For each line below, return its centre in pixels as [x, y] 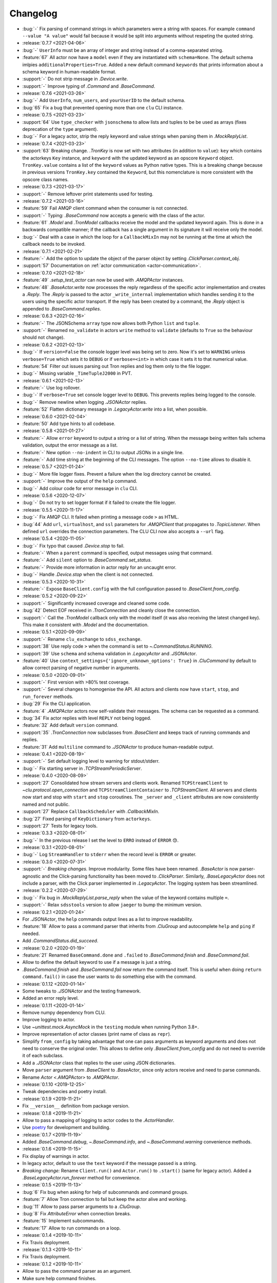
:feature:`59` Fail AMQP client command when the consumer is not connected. [105, 208]
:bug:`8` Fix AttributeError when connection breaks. [77, 1213]
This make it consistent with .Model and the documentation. [85, 625]
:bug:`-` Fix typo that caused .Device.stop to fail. [73, 546]
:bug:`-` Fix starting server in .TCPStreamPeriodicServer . [82, 768]
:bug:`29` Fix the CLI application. [57, 704]
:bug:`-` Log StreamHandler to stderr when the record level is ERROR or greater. [110, 854]
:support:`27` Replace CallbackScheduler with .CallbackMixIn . [91, 811]
